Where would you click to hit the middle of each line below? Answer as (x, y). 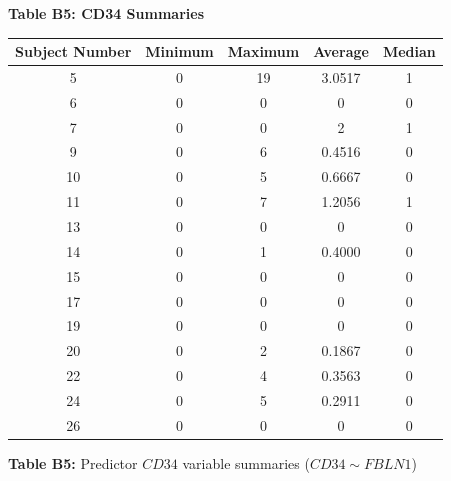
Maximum (263, 51)
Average (341, 51)
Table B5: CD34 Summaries (106, 13)
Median (409, 51)
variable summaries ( (246, 462)
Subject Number (73, 51)
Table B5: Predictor (73, 462)
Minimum (179, 51)
